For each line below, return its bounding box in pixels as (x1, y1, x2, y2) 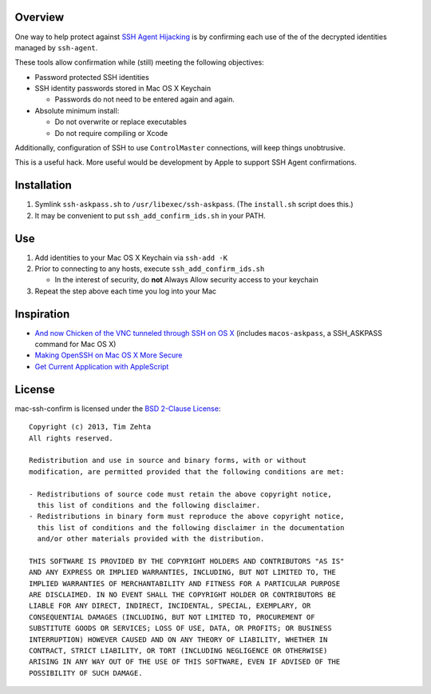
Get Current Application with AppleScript (34, 361, 169, 371)
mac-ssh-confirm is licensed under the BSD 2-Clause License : (14, 404, 221, 413)
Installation (14, 178, 72, 192)
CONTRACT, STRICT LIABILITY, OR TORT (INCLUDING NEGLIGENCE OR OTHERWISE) (29, 646, 328, 655)
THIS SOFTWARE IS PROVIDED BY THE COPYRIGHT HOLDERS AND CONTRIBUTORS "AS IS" (29, 556, 345, 565)
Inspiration (14, 307, 70, 321)
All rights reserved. (29, 433, 113, 443)
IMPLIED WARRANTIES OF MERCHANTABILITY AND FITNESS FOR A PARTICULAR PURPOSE (29, 579, 341, 588)
